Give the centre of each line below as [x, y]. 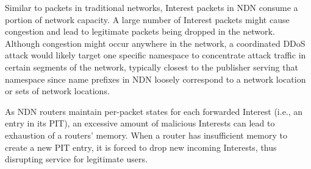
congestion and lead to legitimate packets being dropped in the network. [140, 31]
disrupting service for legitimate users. [76, 159]
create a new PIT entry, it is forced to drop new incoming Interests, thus [141, 147]
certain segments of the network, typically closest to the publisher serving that [152, 67]
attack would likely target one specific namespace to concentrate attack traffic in [155, 55]
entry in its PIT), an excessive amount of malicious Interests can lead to [140, 123]
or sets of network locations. [57, 91]
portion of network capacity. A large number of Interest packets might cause [147, 19]
